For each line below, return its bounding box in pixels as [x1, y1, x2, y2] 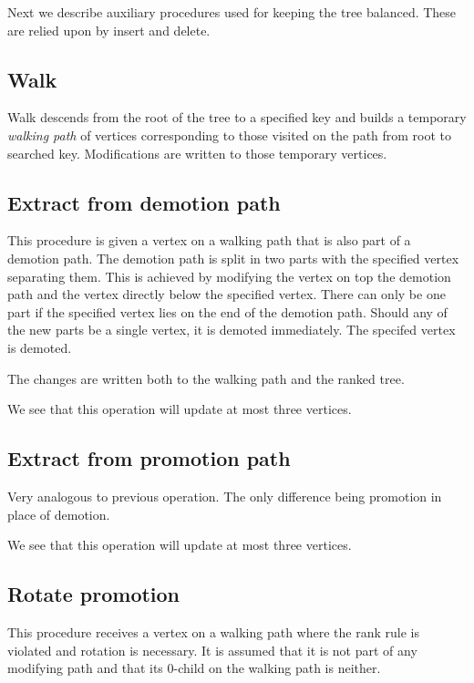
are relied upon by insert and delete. [7, 20, 211, 39]
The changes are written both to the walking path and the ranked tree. [7, 368, 405, 388]
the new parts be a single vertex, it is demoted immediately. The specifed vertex [7, 320, 456, 339]
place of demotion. [7, 504, 110, 523]
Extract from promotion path [7, 444, 291, 472]
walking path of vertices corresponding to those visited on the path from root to [7, 125, 452, 144]
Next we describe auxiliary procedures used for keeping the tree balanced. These [7, 3, 457, 21]
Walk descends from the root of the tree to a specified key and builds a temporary [7, 108, 467, 127]
